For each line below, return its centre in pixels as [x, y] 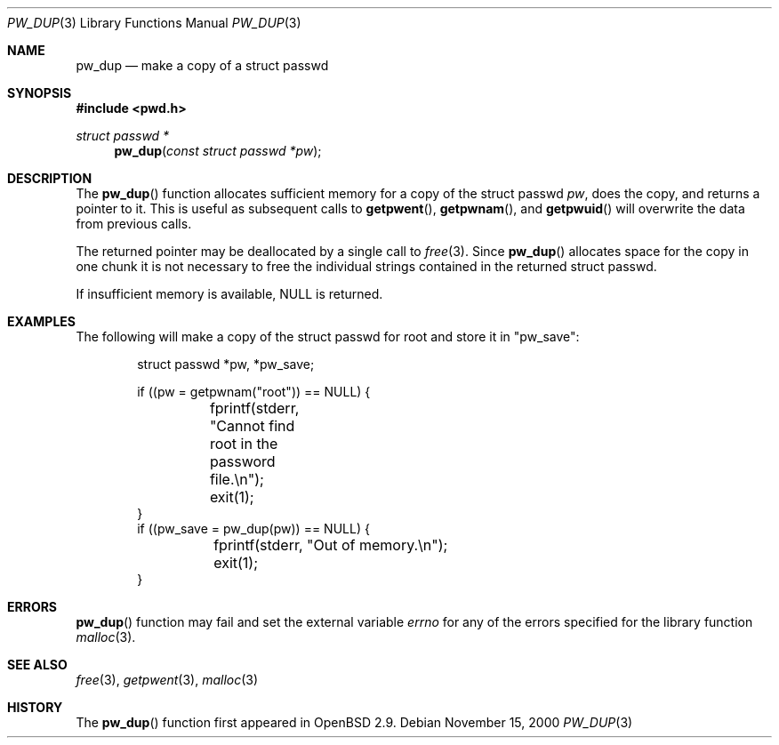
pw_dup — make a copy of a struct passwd [202, 65]
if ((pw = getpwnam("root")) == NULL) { [254, 392]
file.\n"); [237, 479]
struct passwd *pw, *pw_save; [226, 364]
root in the [244, 444]
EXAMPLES [41, 321]
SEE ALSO [37, 665]
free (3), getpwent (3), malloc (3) [167, 680]
